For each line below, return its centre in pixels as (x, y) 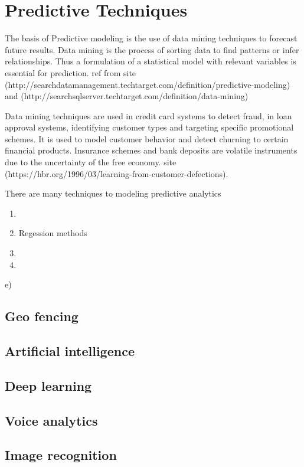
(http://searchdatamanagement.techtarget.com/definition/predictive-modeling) (148, 84)
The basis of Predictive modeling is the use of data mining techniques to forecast (151, 38)
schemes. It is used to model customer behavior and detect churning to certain (147, 138)
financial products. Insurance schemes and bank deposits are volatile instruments (151, 150)
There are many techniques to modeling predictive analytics (113, 193)
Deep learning (48, 385)
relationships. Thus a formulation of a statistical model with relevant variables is (151, 61)
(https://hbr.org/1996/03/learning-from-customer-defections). (117, 173)
